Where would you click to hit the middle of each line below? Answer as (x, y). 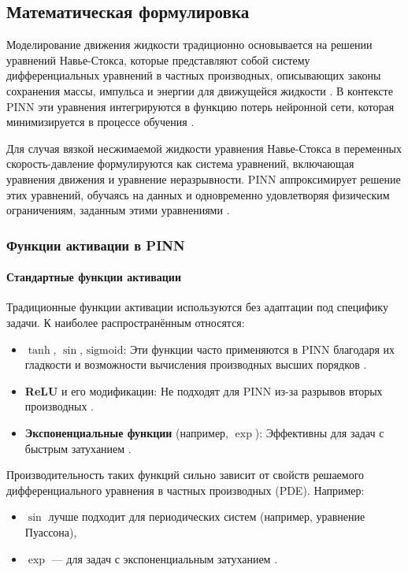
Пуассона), (51, 531)
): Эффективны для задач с (319, 432)
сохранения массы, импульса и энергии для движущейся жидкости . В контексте (200, 90)
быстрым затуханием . (78, 448)
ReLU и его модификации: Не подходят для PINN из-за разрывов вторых (204, 390)
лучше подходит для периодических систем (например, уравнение (207, 516)
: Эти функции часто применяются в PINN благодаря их (259, 349)
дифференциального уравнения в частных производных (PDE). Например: (185, 490)
